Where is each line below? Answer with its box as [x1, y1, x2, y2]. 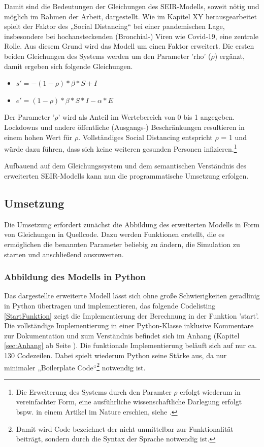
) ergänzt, [214, 50, 245, 61]
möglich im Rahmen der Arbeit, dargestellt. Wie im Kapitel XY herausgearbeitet [4, 11, 257, 21]
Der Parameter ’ [4, 112, 55, 122]
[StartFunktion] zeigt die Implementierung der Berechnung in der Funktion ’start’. [4, 310, 259, 321]
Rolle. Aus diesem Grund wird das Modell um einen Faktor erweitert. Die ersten [4, 41, 254, 51]
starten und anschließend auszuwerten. [4, 249, 124, 259]
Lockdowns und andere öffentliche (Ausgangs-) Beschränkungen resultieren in [4, 121, 245, 132]
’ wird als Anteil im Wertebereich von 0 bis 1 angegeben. [58, 112, 235, 122]
